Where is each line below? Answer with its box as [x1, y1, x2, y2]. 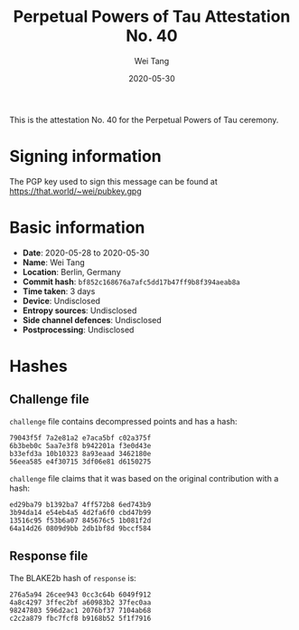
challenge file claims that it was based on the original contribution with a [9, 472, 279, 483]
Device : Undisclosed [22, 295, 101, 306]
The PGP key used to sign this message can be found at [9, 176, 219, 186]
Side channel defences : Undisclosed [22, 314, 163, 325]
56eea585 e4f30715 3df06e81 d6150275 [9, 457, 152, 466]
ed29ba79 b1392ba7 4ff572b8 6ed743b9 [9, 500, 152, 509]
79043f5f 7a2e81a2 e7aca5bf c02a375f [9, 433, 152, 443]
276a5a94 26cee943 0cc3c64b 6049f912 [9, 590, 152, 599]
